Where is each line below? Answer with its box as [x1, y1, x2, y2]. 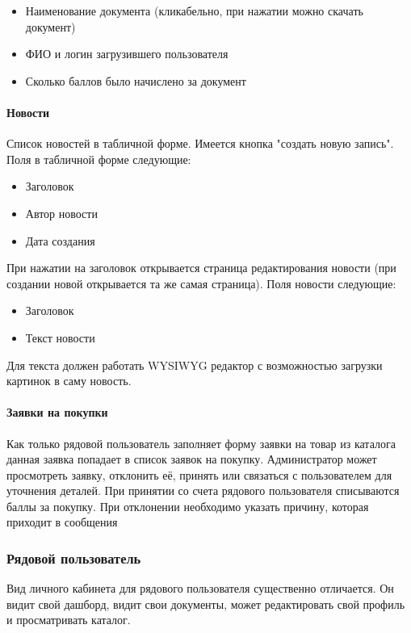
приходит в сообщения [6, 514, 118, 530]
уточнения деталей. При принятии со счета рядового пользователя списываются [6, 482, 400, 499]
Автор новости [25, 204, 98, 221]
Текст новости [25, 329, 95, 346]
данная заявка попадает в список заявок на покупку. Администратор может [6, 451, 377, 467]
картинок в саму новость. [6, 372, 132, 389]
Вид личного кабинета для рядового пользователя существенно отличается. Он [6, 580, 394, 597]
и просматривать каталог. [6, 611, 131, 628]
